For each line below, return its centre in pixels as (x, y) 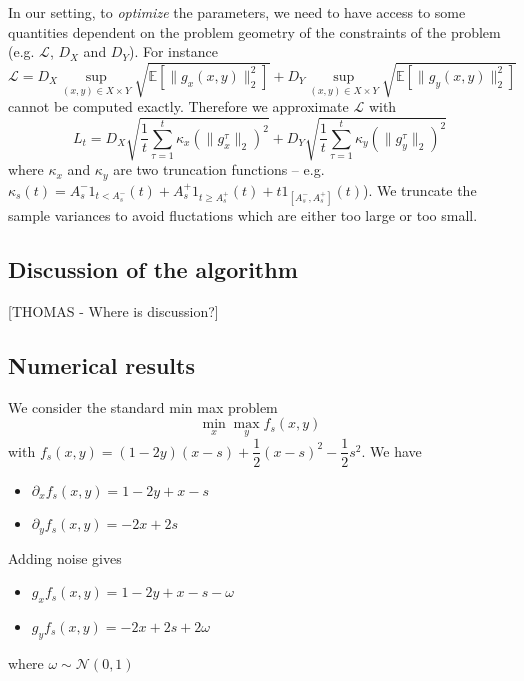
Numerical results (101, 364)
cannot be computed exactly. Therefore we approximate (178, 106)
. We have (391, 450)
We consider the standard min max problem (143, 406)
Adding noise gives (65, 557)
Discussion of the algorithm (153, 269)
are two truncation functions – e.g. (219, 169)
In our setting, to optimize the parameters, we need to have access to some (237, 12)
